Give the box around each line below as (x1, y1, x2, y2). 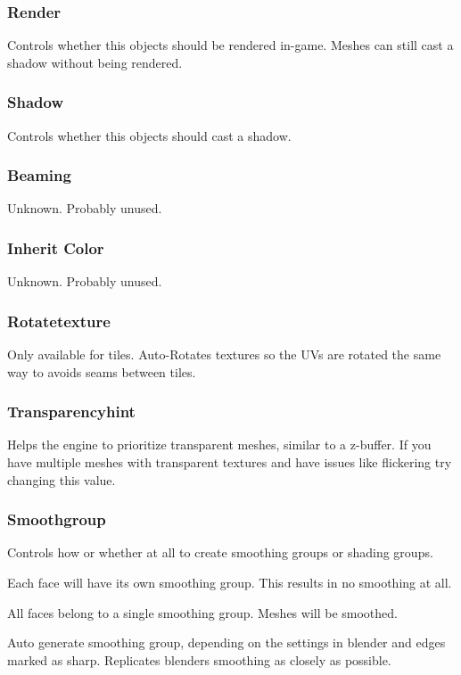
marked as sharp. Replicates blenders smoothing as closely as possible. (7, 650, 391, 669)
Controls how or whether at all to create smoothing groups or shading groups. (7, 543, 433, 562)
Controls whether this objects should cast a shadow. (7, 126, 292, 144)
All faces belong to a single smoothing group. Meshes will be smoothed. (7, 603, 398, 621)
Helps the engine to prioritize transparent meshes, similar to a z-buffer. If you (7, 435, 432, 454)
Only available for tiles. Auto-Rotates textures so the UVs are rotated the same (7, 345, 441, 364)
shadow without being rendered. (7, 53, 183, 71)
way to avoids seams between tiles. (7, 362, 196, 381)
